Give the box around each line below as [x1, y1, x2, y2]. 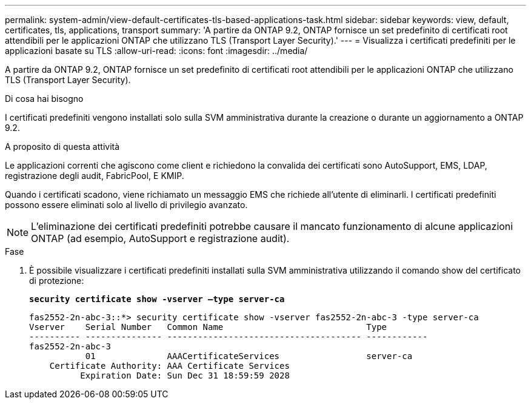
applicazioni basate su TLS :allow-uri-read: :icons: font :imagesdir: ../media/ [5, 45, 308, 56]
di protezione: [29, 275, 84, 286]
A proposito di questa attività [5, 141, 120, 152]
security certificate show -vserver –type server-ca [29, 294, 285, 304]
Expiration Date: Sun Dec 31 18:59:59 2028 [80, 371, 290, 380]
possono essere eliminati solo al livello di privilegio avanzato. [5, 200, 248, 210]
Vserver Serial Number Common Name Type [29, 322, 387, 332]
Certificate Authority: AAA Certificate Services [49, 361, 290, 371]
